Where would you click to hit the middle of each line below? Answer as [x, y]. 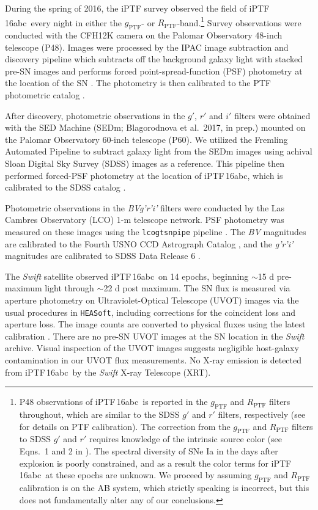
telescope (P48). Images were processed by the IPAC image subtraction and [147, 47]
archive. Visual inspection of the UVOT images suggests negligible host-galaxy [152, 348]
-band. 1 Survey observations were [239, 21]
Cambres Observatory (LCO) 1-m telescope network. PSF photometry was [145, 220]
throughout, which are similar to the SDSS [99, 414]
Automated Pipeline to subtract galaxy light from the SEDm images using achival [159, 151]
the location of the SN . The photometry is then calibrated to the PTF [138, 83]
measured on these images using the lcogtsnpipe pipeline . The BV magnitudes [156, 231]
